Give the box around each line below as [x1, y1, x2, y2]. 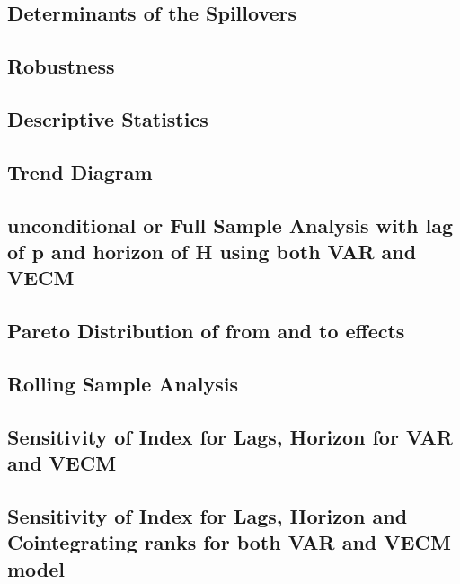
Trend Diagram [7, 157, 153, 185]
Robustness [7, 52, 115, 80]
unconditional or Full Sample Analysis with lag [7, 211, 454, 238]
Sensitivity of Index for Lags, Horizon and [7, 501, 408, 529]
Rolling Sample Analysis [7, 369, 238, 397]
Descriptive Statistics [7, 104, 208, 132]
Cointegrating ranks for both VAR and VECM [7, 528, 451, 556]
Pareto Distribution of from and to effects [7, 317, 405, 345]
